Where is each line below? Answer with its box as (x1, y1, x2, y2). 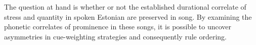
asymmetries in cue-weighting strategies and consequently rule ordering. (4, 31, 227, 41)
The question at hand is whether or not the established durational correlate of (4, 2, 246, 12)
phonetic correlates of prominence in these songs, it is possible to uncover (4, 21, 232, 32)
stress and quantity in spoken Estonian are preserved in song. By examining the (4, 11, 252, 22)
